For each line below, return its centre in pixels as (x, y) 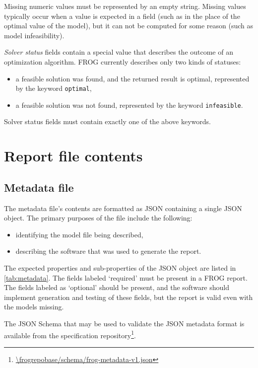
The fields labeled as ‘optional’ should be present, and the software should (117, 287)
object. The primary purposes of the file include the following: (98, 218)
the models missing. (34, 307)
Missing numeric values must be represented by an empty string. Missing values (125, 6)
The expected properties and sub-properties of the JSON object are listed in (120, 268)
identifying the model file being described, (79, 234)
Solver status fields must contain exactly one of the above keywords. (107, 121)
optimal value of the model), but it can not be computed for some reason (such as (129, 26)
